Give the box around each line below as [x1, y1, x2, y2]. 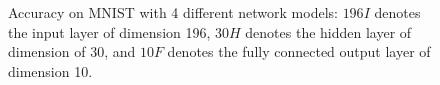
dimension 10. [8, 60, 93, 81]
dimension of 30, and [8, 41, 136, 62]
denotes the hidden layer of [245, 21, 412, 42]
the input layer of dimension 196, [8, 21, 211, 42]
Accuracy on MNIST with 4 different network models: [8, 2, 338, 22]
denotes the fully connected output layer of [167, 41, 431, 62]
